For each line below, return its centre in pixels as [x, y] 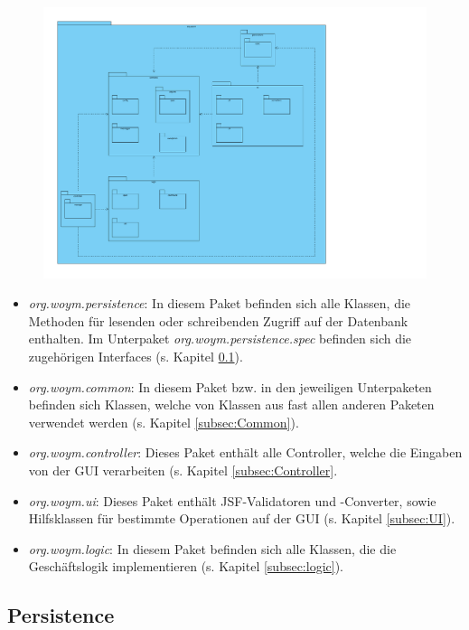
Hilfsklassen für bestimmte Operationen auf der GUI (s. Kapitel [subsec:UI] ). [242, 518]
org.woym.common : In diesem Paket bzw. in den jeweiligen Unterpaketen [230, 386]
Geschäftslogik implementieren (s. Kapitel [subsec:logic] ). [186, 566]
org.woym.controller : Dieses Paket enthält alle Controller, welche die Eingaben [245, 452]
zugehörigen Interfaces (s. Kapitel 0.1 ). [136, 357]
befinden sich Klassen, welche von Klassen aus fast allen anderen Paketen [231, 404]
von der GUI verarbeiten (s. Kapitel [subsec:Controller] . [183, 470]
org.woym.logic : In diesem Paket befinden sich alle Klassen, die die [212, 548]
